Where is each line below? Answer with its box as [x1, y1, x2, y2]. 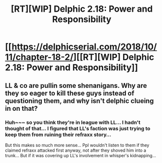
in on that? [5, 104, 38, 113]
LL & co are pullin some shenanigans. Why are [5, 81, 147, 90]
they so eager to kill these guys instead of [5, 89, 135, 97]
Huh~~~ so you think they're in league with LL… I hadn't [5, 119, 141, 125]
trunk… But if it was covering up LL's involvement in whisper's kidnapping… [5, 152, 157, 158]
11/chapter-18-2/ [5, 52, 74, 63]
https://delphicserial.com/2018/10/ [11, 41, 157, 52]
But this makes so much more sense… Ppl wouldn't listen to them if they [5, 142, 149, 148]
